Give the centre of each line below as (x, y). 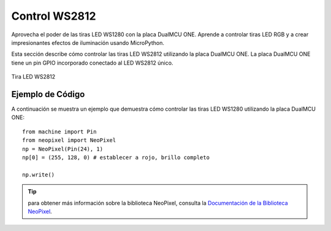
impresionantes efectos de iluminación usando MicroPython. (88, 42)
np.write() (39, 174)
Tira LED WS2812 (33, 77)
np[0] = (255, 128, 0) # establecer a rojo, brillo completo (116, 157)
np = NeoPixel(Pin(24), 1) (63, 149)
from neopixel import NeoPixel (69, 140)
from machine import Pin (59, 131)
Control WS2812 (54, 16)
